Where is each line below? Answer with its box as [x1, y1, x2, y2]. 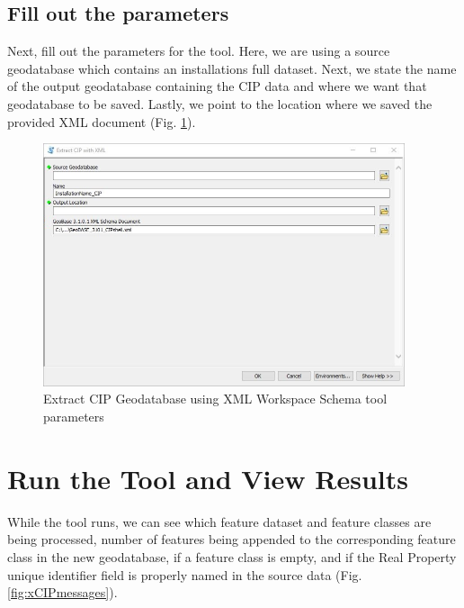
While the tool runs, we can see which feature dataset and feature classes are [7, 512, 432, 531]
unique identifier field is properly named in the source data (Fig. [7, 565, 362, 584]
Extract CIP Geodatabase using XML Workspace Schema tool [43, 389, 388, 408]
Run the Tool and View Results [7, 459, 408, 496]
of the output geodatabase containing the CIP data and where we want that [7, 77, 427, 95]
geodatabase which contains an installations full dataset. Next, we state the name [7, 59, 457, 77]
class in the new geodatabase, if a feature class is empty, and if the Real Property [7, 547, 457, 566]
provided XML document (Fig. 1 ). [7, 112, 196, 131]
